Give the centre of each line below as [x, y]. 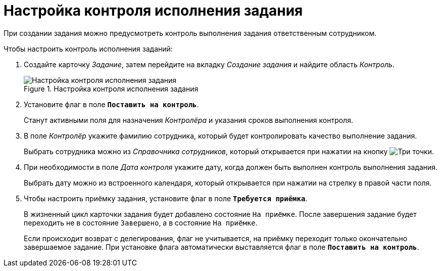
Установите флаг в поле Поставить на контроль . [111, 104]
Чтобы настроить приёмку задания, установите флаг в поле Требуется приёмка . [166, 198]
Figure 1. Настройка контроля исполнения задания [111, 88]
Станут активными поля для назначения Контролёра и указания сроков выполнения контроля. [188, 120]
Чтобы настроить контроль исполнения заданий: [88, 49]
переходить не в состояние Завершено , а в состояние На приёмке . [141, 222]
